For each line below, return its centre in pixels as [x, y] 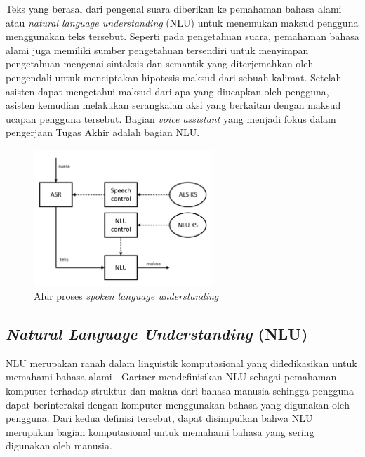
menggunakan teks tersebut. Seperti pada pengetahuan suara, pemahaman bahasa [182, 36]
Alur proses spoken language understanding [126, 296]
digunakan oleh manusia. [59, 445]
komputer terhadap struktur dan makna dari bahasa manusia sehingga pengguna [180, 391]
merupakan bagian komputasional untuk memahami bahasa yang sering [160, 431]
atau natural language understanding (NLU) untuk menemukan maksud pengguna [182, 22]
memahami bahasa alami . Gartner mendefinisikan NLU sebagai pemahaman [171, 377]
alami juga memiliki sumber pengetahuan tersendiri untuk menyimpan [157, 49]
